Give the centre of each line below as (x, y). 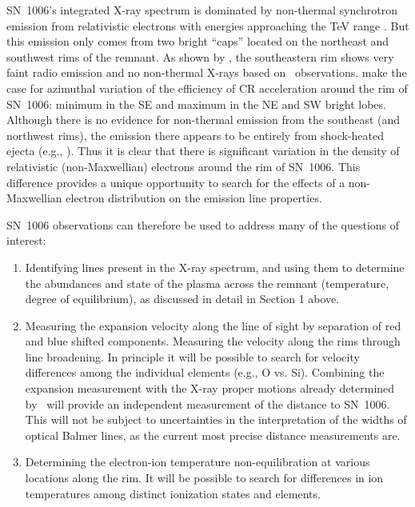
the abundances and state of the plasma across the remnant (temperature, (207, 283)
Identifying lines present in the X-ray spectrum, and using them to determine (215, 267)
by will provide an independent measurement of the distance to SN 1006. (207, 403)
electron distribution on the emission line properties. (194, 198)
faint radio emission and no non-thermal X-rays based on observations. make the (207, 72)
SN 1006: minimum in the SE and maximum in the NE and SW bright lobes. (196, 104)
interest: (26, 240)
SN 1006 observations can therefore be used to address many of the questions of (203, 224)
